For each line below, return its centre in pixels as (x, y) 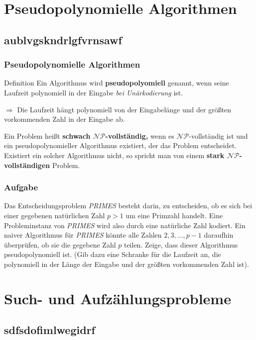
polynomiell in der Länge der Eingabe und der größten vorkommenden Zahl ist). (127, 264)
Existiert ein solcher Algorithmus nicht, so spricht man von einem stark (114, 155)
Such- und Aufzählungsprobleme (118, 298)
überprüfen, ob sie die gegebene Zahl (60, 244)
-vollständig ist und (218, 135)
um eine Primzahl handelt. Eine (174, 215)
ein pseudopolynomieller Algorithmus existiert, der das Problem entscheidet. (121, 145)
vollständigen (27, 165)
